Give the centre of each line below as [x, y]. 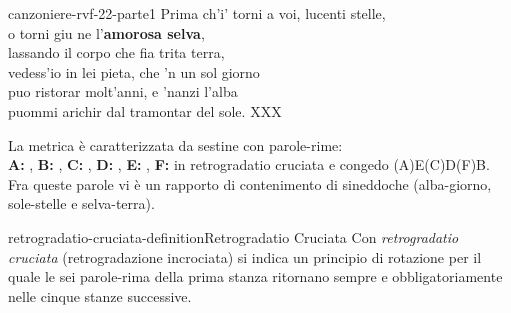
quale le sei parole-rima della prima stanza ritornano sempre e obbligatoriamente [255, 276]
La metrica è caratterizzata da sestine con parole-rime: [175, 144]
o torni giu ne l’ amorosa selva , [106, 32]
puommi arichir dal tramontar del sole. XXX [145, 110]
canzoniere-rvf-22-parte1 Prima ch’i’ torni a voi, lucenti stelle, [197, 13]
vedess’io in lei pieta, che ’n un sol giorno [134, 71]
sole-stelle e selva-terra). [81, 203]
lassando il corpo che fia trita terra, [116, 52]
